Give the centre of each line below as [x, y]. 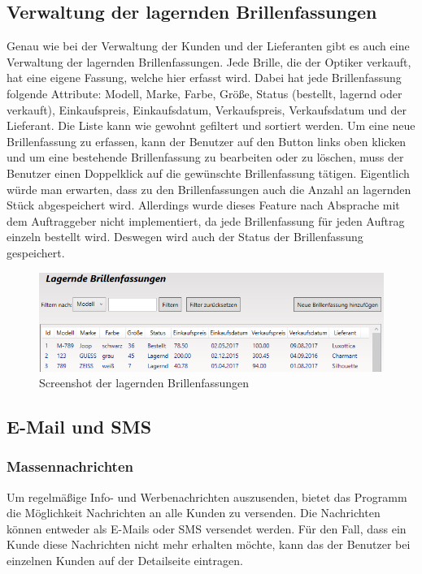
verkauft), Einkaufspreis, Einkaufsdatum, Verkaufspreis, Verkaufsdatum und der [207, 109]
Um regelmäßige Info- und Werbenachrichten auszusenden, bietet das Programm [207, 496]
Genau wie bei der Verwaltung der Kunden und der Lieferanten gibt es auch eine [208, 46]
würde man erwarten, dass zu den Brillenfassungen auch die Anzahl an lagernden [209, 189]
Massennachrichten [70, 466]
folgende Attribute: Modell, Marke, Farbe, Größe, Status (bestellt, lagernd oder [204, 93]
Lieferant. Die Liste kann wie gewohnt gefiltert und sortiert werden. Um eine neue [211, 125]
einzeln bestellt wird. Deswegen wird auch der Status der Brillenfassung [185, 237]
